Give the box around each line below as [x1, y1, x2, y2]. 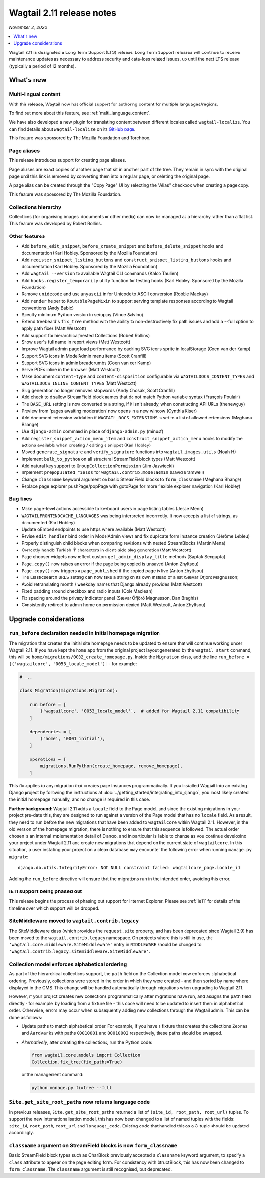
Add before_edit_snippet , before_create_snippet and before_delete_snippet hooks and [21, 243, 224, 249]
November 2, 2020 [9, 25, 48, 30]
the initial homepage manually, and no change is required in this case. [9, 796, 151, 802]
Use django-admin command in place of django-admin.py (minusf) [21, 428, 164, 434]
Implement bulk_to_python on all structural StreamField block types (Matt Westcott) [21, 456, 196, 462]
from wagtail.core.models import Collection [31, 1052, 141, 1058]
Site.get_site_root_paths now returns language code [9, 1099, 150, 1105]
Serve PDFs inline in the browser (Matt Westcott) [21, 366, 120, 372]
